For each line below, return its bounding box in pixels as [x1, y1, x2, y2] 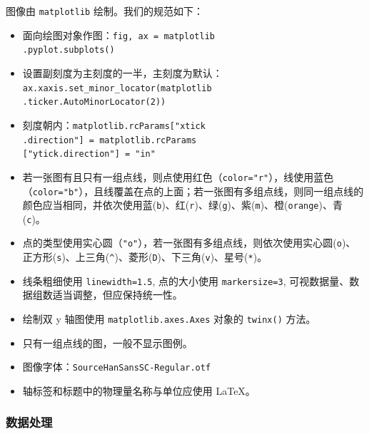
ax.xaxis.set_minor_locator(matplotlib [22, 83, 212, 93]
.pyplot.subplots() [22, 45, 115, 56]
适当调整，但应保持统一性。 [52, 287, 183, 302]
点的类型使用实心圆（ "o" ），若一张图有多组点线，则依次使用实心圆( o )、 [22, 235, 356, 250]
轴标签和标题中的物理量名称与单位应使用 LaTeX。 [22, 383, 256, 398]
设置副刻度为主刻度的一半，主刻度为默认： [22, 65, 223, 80]
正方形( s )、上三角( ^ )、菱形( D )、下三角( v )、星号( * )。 [22, 249, 268, 264]
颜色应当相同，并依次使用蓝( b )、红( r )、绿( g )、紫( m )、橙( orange [22, 197, 319, 212]
